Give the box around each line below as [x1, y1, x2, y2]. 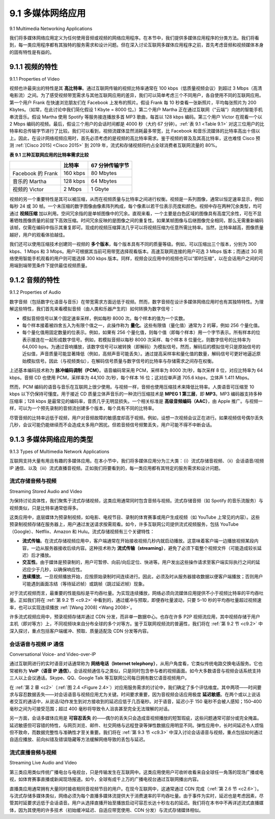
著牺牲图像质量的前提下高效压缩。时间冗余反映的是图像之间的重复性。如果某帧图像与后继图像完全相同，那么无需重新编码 [9, 217, 264, 224]
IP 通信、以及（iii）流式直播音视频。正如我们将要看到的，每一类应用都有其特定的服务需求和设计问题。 [9, 465, 224, 471]
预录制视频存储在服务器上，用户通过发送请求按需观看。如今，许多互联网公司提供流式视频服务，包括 [9, 521, 219, 527]
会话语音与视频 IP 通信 [9, 641, 64, 648]
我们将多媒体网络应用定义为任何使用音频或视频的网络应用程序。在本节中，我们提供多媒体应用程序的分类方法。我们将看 [9, 35, 259, 41]
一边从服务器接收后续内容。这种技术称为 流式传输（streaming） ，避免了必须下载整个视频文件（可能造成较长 [31, 545, 258, 551]
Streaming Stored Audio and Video [9, 488, 82, 494]
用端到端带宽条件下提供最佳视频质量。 [9, 263, 90, 269]
